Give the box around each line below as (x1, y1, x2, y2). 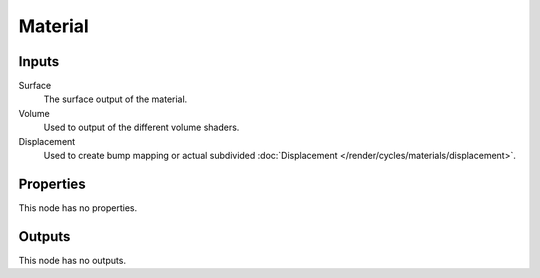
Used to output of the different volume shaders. (43, 121, 240, 134)
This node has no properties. (18, 201, 138, 214)
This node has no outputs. (18, 254, 127, 266)
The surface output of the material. (43, 93, 188, 105)
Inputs (18, 53, 60, 70)
